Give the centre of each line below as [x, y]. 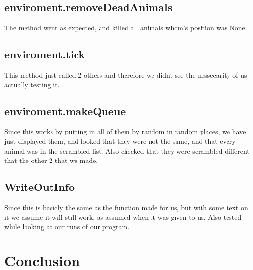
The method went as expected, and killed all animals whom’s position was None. [126, 28]
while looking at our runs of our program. [67, 227]
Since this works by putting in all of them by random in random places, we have [125, 131]
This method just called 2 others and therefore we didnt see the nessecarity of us [126, 75]
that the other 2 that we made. [51, 160]
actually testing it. [32, 84]
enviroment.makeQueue [65, 111]
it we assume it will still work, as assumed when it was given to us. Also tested [123, 217]
